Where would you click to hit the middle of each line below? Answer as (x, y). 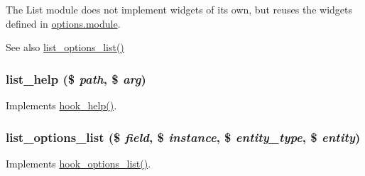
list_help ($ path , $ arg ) (76, 78)
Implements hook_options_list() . (78, 163)
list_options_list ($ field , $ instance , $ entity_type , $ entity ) (183, 137)
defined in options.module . (63, 23)
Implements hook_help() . (61, 105)
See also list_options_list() (65, 47)
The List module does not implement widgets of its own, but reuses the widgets (179, 9)
